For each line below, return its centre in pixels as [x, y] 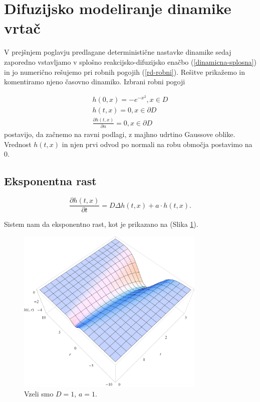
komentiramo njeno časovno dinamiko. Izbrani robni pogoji [95, 82]
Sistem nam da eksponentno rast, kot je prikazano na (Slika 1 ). [101, 224]
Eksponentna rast [50, 181]
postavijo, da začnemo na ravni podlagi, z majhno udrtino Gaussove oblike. [120, 134]
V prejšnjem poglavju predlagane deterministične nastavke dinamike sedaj [118, 52]
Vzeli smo [39, 394]
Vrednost [18, 144]
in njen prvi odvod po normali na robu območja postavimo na [157, 144]
